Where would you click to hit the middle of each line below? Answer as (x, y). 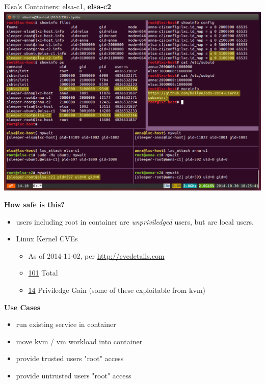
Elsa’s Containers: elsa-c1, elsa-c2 (58, 6)
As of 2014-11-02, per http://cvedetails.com (96, 255)
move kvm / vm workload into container (79, 341)
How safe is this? (34, 204)
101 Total (43, 273)
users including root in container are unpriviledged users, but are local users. (135, 221)
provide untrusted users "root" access (74, 376)
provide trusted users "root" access (70, 358)
